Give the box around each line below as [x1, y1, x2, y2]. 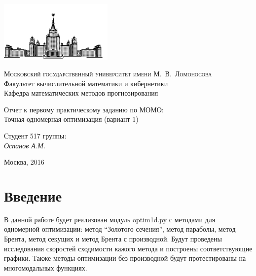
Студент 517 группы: [4, 130, 67, 140]
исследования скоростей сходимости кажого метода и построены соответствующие [4, 243, 253, 253]
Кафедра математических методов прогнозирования [4, 88, 158, 98]
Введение [4, 185, 62, 206]
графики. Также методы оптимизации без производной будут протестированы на [4, 253, 246, 263]
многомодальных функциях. [4, 262, 87, 273]
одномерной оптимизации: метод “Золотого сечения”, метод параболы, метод [4, 224, 236, 234]
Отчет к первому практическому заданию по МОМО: [4, 104, 164, 114]
